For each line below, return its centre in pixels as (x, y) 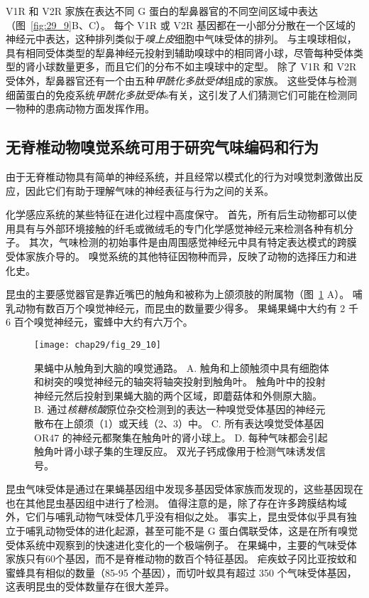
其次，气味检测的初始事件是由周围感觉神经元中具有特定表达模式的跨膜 (193, 242)
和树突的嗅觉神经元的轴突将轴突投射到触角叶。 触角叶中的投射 (180, 381)
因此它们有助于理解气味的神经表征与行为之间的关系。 (149, 190)
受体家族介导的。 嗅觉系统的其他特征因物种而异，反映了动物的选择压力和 (176, 256)
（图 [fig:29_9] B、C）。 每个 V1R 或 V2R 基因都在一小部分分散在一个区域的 (181, 25)
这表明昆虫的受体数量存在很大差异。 (90, 586)
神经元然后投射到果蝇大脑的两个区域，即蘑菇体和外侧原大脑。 (178, 395)
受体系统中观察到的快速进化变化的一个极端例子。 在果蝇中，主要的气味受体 (181, 544)
